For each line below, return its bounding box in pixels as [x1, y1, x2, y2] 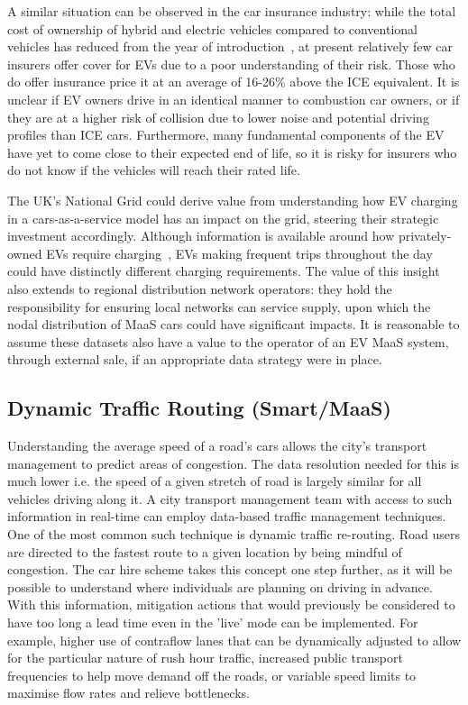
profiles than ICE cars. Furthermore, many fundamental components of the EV [7, 125, 445, 144]
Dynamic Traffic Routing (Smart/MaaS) [7, 394, 391, 422]
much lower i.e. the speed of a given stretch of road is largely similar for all [7, 472, 422, 490]
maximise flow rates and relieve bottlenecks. [7, 683, 250, 702]
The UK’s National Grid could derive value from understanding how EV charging [7, 190, 458, 209]
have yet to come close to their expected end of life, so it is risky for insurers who [7, 142, 457, 161]
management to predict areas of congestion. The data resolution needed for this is [7, 453, 460, 472]
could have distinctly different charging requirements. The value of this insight [7, 261, 440, 280]
